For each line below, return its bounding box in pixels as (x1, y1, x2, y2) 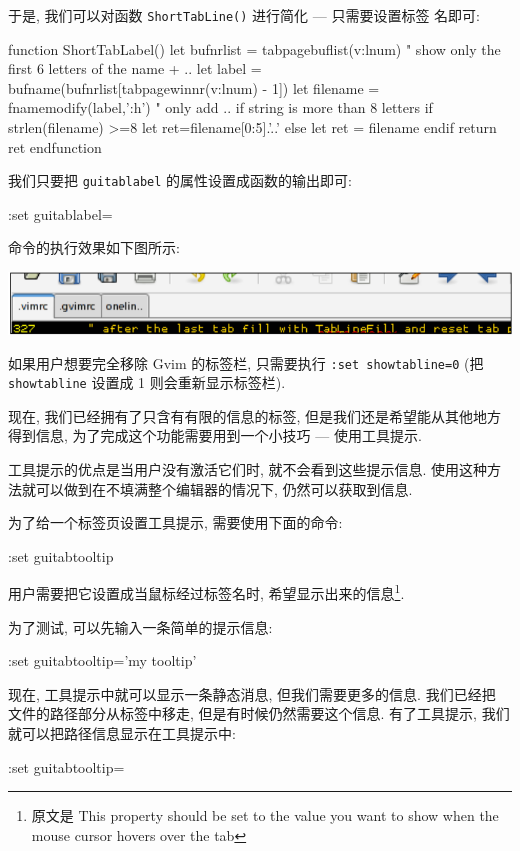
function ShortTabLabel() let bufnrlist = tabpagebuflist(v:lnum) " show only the (8, 38, 501, 59)
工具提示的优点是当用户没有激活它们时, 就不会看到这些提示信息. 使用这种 (8, 459, 488, 479)
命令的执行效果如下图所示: (8, 237, 180, 258)
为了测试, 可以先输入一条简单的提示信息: (8, 616, 273, 637)
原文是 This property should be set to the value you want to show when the (31, 805, 499, 826)
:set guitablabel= (8, 203, 113, 224)
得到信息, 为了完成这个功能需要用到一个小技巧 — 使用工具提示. (8, 425, 422, 446)
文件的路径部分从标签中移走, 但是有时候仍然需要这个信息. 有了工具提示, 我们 (8, 703, 510, 724)
